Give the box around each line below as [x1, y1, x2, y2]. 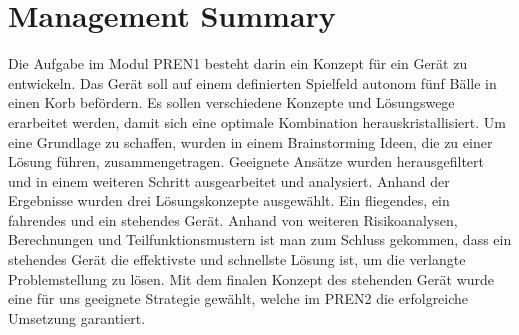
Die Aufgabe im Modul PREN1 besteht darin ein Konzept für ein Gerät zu [8, 53, 468, 74]
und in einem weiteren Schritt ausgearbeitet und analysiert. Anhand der [8, 170, 450, 191]
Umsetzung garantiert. [8, 307, 146, 328]
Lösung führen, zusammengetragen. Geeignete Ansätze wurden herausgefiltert [8, 151, 485, 172]
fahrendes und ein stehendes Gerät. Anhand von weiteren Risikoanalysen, [8, 209, 458, 230]
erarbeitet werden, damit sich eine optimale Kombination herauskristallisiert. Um [8, 111, 506, 132]
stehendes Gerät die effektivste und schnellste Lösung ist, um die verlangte [8, 249, 466, 270]
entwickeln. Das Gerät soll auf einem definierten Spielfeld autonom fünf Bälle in [8, 72, 497, 93]
